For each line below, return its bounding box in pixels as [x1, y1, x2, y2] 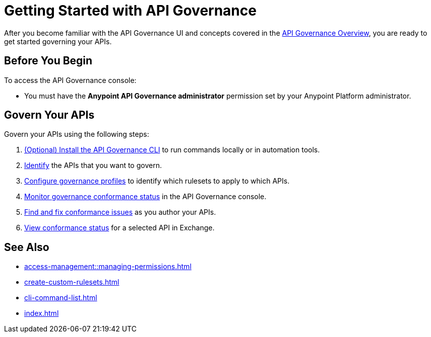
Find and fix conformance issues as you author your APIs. [24, 208, 216, 217]
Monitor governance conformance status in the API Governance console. [24, 192, 267, 201]
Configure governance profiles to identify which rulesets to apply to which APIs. [24, 177, 290, 186]
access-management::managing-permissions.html [24, 262, 192, 271]
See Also [4, 240, 49, 254]
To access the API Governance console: [4, 75, 137, 85]
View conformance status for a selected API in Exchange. [24, 223, 215, 232]
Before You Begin [4, 54, 93, 67]
